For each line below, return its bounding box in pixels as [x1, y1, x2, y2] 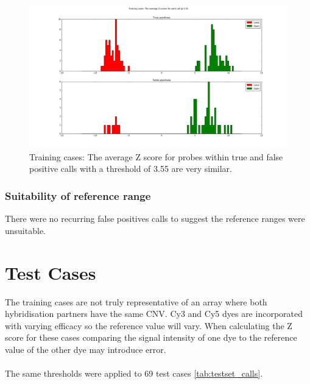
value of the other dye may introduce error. [5, 343, 166, 355]
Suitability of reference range [5, 188, 151, 203]
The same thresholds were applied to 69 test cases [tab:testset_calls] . [5, 367, 263, 380]
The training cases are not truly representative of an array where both [5, 295, 267, 308]
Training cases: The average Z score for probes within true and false [29, 150, 283, 163]
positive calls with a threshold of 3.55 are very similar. [29, 162, 232, 175]
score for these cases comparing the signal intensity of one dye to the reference [5, 331, 297, 344]
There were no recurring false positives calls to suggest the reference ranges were [5, 212, 305, 225]
